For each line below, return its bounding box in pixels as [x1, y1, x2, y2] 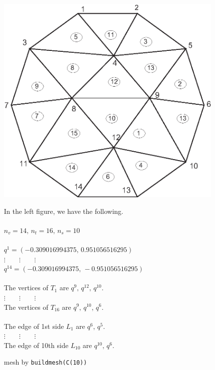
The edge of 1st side [4, 321, 64, 331]
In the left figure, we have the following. [4, 206, 124, 216]
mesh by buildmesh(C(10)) [4, 356, 87, 367]
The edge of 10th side [4, 340, 68, 350]
